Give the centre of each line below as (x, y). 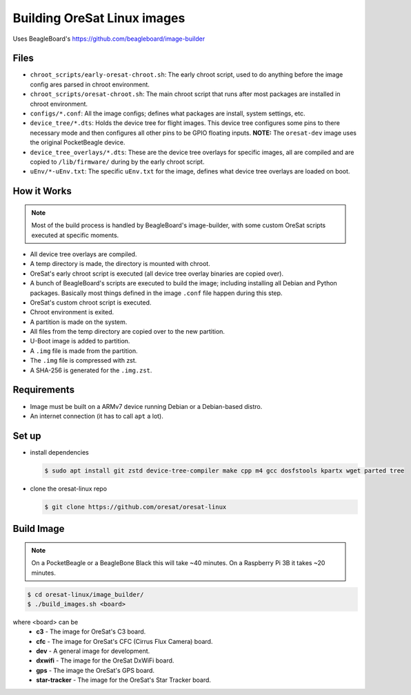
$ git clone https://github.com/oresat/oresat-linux (136, 507)
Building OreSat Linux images (99, 18)
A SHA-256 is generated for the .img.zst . (91, 370)
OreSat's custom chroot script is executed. (91, 302)
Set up (27, 436)
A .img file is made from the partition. (84, 351)
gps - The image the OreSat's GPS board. (96, 670)
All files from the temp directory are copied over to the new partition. (128, 332)
